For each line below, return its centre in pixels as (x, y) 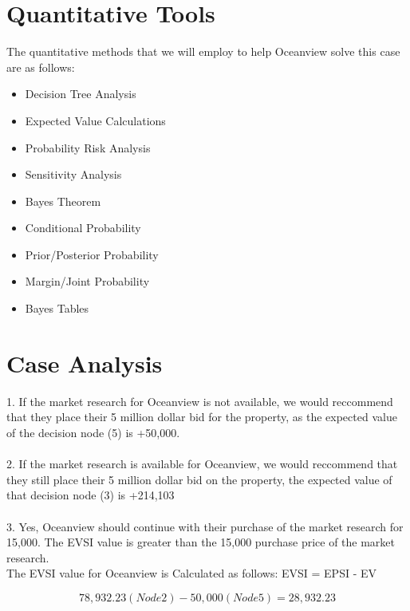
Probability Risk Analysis (88, 147)
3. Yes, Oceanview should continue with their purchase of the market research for (205, 526)
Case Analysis (85, 363)
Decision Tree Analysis (81, 94)
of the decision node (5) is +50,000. (93, 432)
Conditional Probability (83, 228)
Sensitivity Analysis (73, 174)
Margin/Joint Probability (87, 281)
